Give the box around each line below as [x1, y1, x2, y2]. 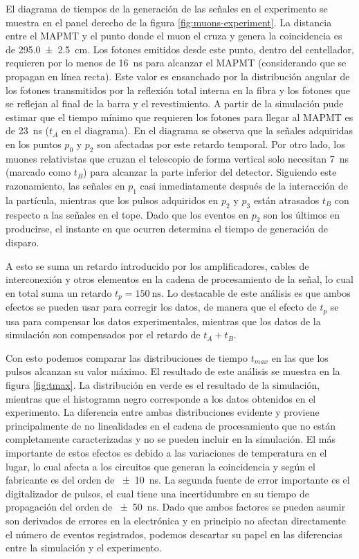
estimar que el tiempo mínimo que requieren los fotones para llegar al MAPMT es [6, 109, 353, 124]
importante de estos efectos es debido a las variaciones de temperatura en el [6, 445, 327, 459]
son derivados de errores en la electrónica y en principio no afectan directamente [6, 513, 347, 527]
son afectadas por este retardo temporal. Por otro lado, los [97, 136, 345, 151]
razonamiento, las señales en [6, 178, 125, 192]
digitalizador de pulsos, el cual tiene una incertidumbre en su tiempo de [6, 486, 310, 500]
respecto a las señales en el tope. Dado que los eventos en [6, 207, 249, 221]
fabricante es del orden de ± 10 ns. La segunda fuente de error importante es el [6, 473, 350, 487]
